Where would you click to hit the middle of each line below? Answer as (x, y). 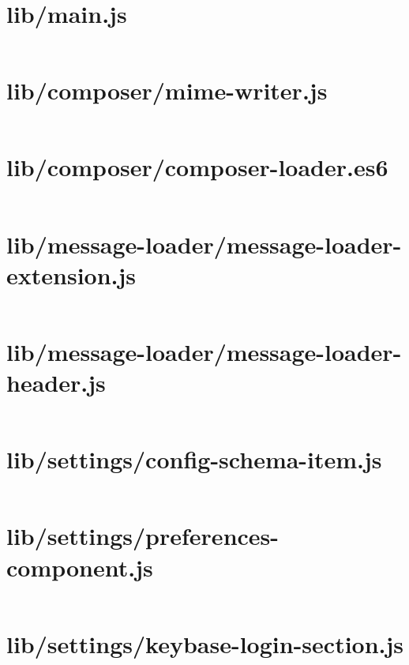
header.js (56, 383)
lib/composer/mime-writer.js (167, 90)
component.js (80, 567)
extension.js (71, 274)
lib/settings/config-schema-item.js (194, 459)
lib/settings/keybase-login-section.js (205, 643)
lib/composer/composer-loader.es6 (197, 167)
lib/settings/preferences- (143, 536)
